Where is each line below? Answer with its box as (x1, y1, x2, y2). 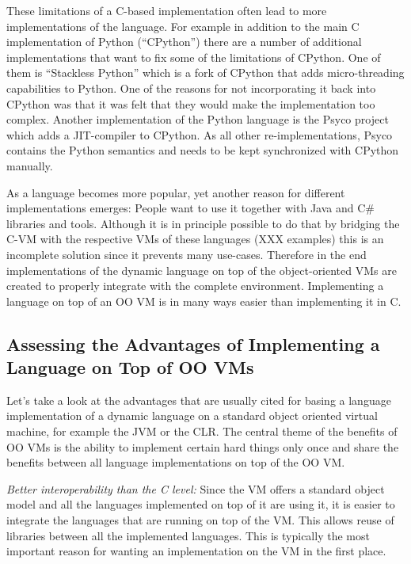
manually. (6, 157, 53, 173)
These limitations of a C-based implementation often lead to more (6, 2, 327, 18)
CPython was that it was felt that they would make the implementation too (6, 95, 375, 112)
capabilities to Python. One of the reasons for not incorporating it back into (6, 79, 376, 96)
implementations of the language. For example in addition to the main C (6, 17, 360, 34)
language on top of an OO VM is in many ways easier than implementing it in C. (6, 292, 401, 309)
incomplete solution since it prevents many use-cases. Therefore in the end (6, 246, 367, 262)
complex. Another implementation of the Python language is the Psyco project (6, 111, 389, 128)
